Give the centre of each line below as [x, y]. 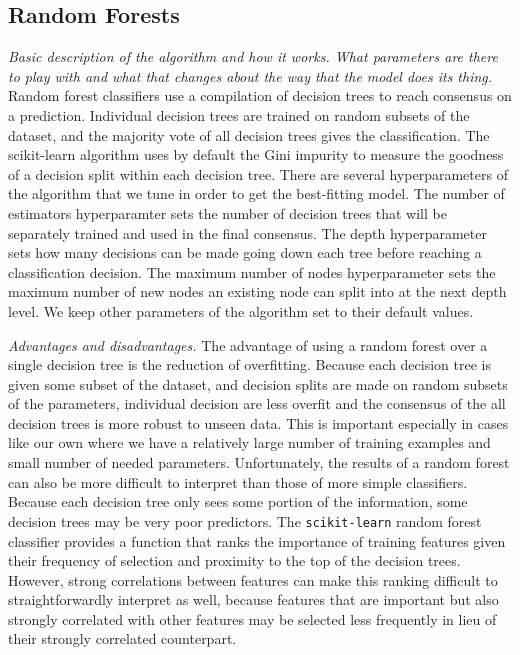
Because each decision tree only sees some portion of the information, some [238, 501]
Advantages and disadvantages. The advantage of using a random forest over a [248, 344]
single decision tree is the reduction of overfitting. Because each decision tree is [249, 364]
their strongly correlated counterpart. [122, 638]
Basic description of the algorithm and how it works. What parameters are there [253, 56]
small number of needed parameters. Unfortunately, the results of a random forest [259, 462]
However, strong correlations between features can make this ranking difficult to [253, 579]
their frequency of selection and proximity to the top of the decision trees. [234, 560]
